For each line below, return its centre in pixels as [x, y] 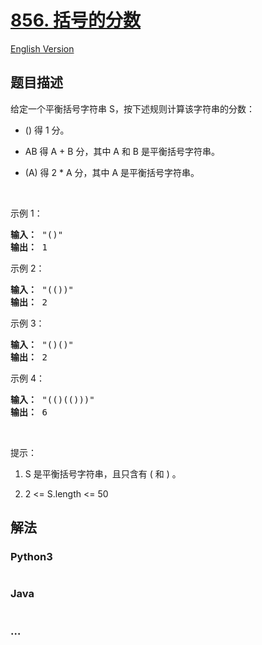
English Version [42, 48]
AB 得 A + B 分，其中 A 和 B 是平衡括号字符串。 [122, 151]
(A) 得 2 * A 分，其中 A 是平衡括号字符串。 [112, 172]
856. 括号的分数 [76, 20]
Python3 [31, 557]
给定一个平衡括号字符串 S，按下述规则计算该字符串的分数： [132, 108]
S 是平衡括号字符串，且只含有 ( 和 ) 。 [103, 473]
